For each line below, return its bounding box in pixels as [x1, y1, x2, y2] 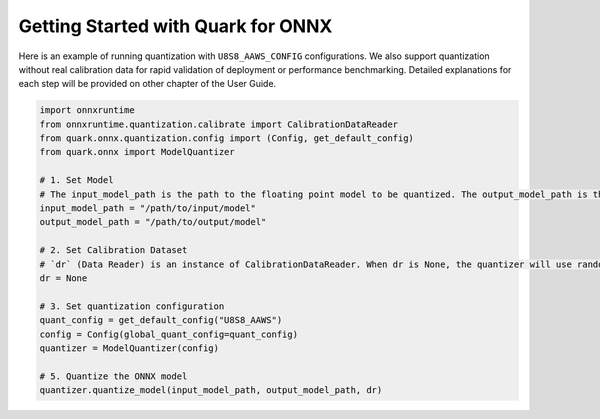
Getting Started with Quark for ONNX [18, 15, 333, 37]
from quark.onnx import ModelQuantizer [39, 146, 235, 158]
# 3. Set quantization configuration [39, 300, 225, 312]
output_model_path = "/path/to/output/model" [39, 216, 267, 228]
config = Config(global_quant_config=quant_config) [39, 328, 299, 340]
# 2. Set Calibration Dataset [39, 245, 188, 256]
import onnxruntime [39, 105, 135, 116]
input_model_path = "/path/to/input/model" [39, 203, 257, 214]
